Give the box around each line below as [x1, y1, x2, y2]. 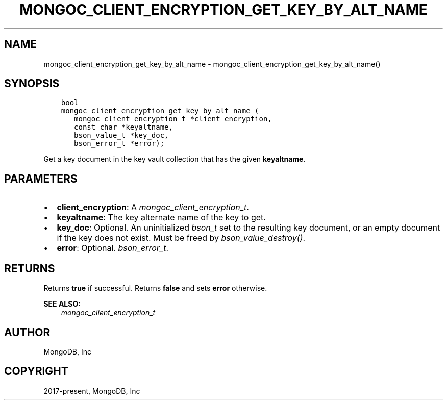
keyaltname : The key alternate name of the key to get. [57, 212, 266, 223]
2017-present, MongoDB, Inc [43, 386, 140, 395]
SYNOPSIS [4, 77, 60, 90]
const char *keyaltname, [74, 123, 173, 132]
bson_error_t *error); [74, 139, 165, 148]
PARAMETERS [4, 172, 78, 185]
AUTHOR [4, 325, 51, 339]
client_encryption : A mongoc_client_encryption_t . [57, 202, 249, 213]
